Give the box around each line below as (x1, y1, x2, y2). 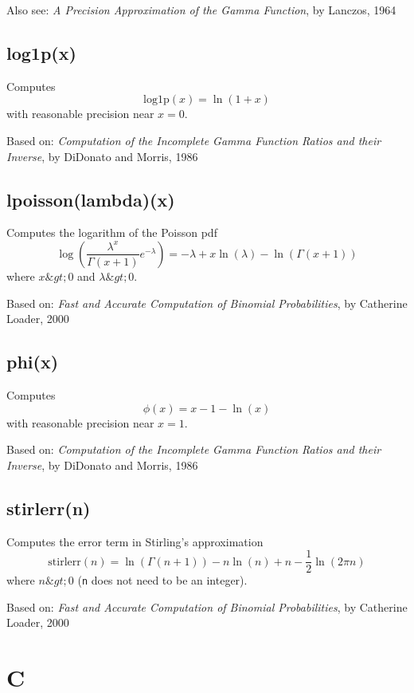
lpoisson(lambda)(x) (6, 187, 175, 211)
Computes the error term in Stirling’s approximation (6, 533, 264, 549)
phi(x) (6, 349, 59, 374)
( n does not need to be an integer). (77, 572, 248, 589)
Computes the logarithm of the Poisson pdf (6, 224, 217, 241)
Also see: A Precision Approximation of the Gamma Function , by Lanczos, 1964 (6, 2, 396, 18)
